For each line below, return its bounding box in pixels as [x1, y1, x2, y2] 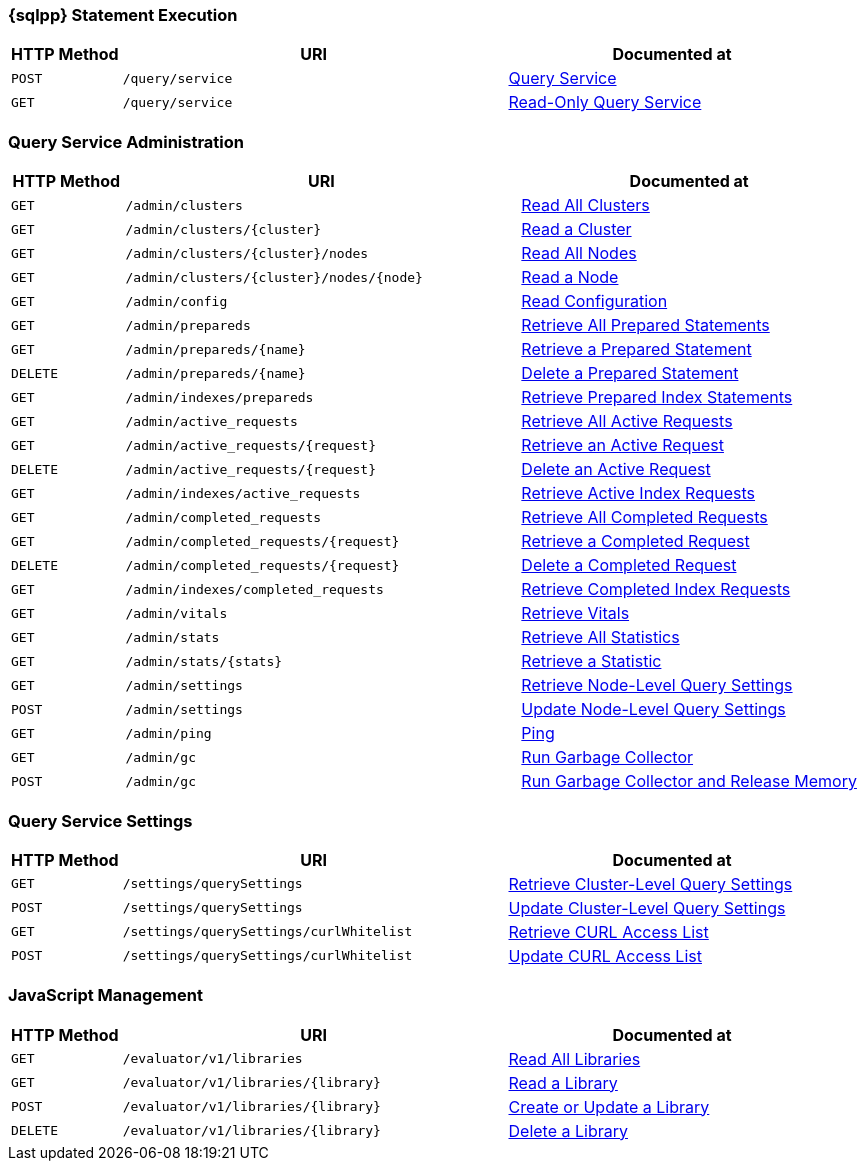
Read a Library [508, 1072, 618, 1093]
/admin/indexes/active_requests [125, 485, 361, 501]
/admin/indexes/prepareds [125, 389, 314, 405]
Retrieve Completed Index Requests [521, 579, 791, 600]
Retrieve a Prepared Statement [521, 339, 752, 360]
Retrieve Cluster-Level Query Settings [508, 873, 793, 894]
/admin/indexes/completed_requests [125, 581, 384, 597]
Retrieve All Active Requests [521, 411, 733, 432]
